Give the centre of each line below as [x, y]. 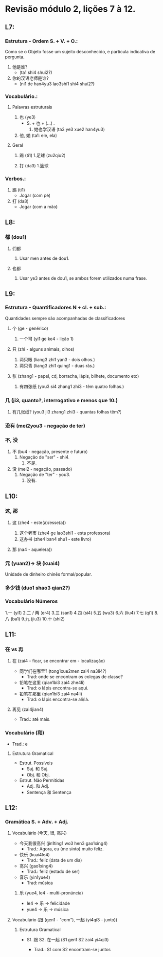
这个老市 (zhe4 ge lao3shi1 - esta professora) [65, 533]
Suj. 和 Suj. [37, 769]
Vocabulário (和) [25, 733]
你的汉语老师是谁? [30, 78]
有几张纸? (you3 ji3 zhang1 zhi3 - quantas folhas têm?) [67, 412]
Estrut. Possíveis [36, 763]
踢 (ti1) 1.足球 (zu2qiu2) [42, 156]
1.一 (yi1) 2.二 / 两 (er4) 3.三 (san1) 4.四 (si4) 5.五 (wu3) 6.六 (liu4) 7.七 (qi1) [79, 613]
